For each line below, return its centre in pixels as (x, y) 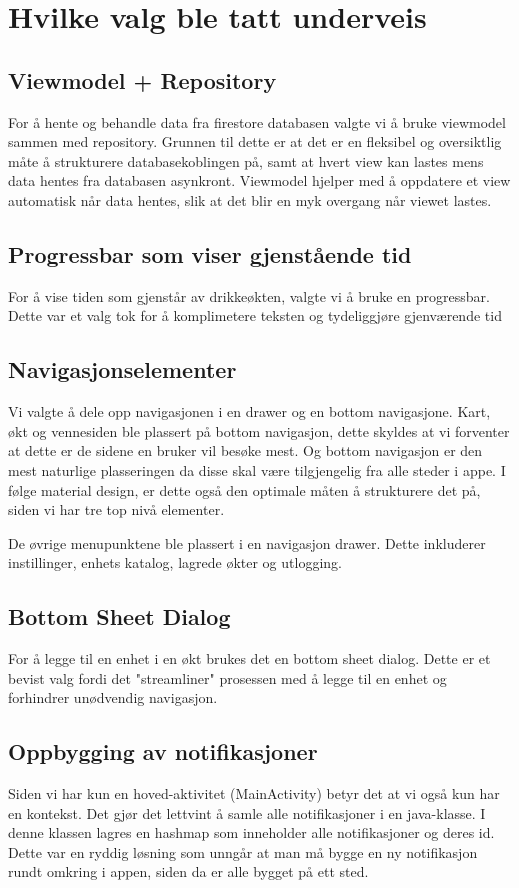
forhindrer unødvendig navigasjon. (113, 697)
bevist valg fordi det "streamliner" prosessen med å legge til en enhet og (227, 677)
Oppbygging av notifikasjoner (163, 751)
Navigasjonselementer (122, 369)
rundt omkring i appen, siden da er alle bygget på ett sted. (188, 871)
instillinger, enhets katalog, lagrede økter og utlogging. (175, 562)
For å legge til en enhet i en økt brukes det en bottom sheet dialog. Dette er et (249, 658)
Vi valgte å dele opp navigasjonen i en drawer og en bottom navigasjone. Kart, (249, 411)
